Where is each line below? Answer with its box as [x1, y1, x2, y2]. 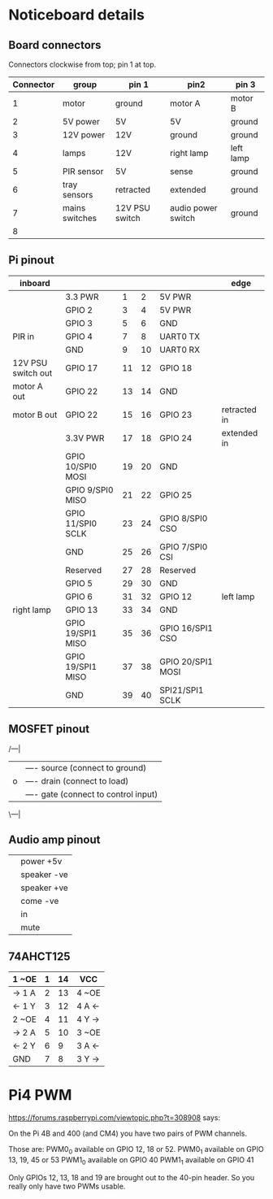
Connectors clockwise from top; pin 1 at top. [8, 59, 157, 69]
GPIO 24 [159, 432, 193, 444]
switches [62, 213, 97, 224]
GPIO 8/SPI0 [159, 512, 208, 523]
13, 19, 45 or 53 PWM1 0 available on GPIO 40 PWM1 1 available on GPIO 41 [8, 1154, 254, 1166]
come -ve [20, 896, 59, 907]
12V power [62, 129, 106, 140]
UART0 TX [159, 331, 201, 342]
